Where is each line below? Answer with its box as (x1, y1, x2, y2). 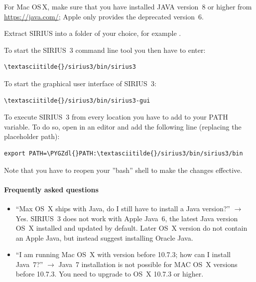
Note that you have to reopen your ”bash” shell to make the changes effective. (4, 164, 243, 175)
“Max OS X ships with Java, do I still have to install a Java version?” (15, 203, 230, 213)
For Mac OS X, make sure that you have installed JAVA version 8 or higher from (4, 1, 252, 11)
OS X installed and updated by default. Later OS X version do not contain (15, 223, 248, 233)
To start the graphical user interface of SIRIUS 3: (4, 78, 156, 88)
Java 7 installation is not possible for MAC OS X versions (58, 259, 238, 269)
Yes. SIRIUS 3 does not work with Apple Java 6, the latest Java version (15, 213, 238, 223)
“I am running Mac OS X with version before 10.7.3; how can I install (15, 249, 231, 260)
